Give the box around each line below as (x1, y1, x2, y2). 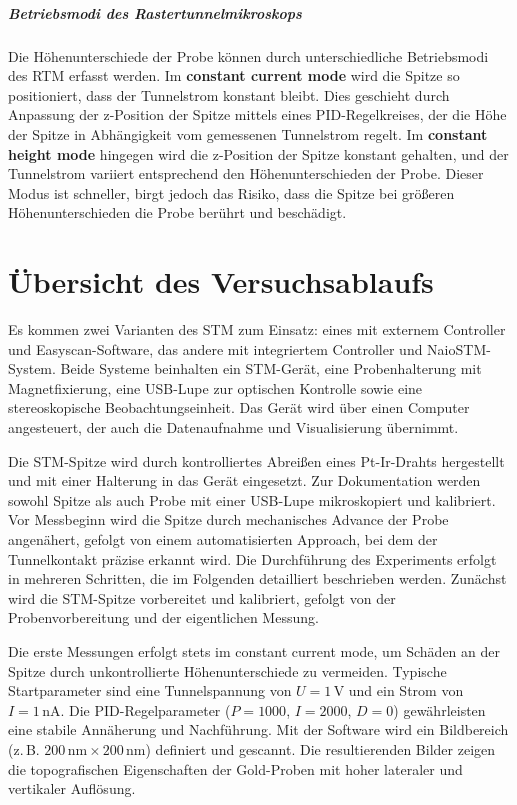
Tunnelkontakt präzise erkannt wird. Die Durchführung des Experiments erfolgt (8, 548, 497, 569)
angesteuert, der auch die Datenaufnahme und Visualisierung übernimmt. (8, 417, 459, 437)
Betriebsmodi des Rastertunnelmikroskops (8, 2, 302, 23)
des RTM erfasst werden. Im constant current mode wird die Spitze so (8, 65, 460, 86)
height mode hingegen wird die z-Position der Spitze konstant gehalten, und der (8, 143, 509, 164)
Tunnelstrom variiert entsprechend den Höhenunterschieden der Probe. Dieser (8, 163, 484, 184)
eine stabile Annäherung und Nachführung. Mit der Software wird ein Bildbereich (8, 719, 509, 740)
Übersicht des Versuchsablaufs (8, 261, 434, 302)
